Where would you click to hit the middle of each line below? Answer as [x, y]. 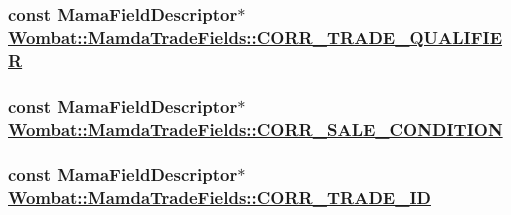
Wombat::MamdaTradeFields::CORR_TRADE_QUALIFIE [255, 36]
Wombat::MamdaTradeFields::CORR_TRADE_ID [219, 197]
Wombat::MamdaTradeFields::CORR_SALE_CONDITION [255, 128]
